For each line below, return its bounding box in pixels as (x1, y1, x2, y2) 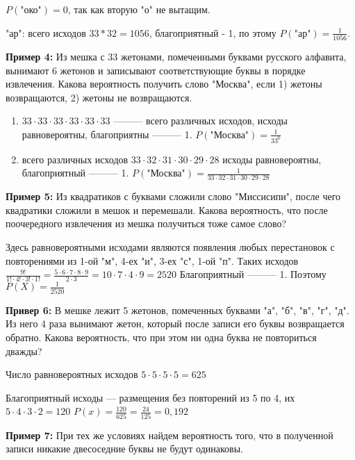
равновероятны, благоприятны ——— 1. (22, 126, 192, 141)
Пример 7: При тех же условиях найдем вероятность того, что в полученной (6, 427, 333, 442)
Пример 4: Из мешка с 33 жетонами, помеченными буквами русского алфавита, (6, 49, 347, 63)
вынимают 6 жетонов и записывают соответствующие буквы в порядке (6, 63, 306, 77)
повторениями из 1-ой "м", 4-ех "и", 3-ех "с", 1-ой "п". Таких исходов (6, 253, 299, 268)
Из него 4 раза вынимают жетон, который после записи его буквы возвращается (6, 316, 345, 331)
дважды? (6, 343, 42, 358)
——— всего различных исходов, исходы (113, 113, 288, 128)
